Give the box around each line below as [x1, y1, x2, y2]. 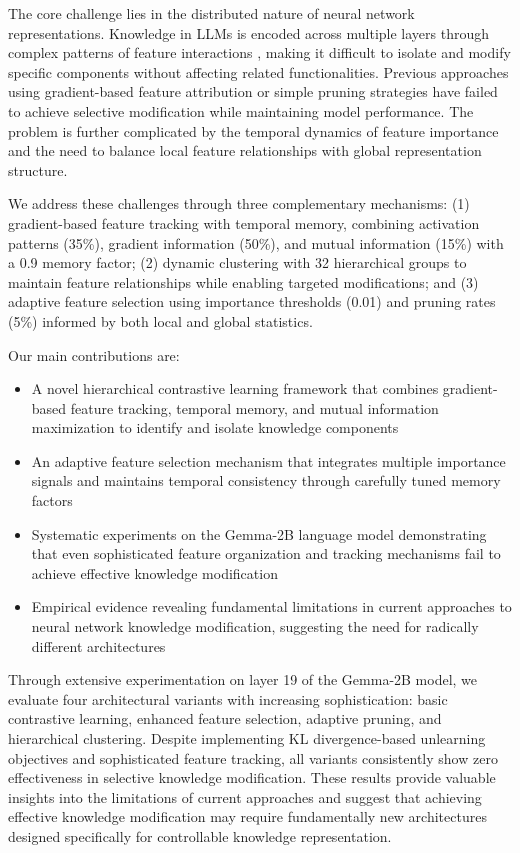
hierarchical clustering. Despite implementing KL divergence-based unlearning [8, 728, 486, 748]
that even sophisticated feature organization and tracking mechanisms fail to [31, 543, 501, 564]
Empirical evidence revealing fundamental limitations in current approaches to [31, 596, 512, 617]
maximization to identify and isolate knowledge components [31, 417, 399, 438]
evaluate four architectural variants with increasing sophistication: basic [8, 688, 448, 709]
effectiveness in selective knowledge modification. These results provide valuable [8, 767, 496, 788]
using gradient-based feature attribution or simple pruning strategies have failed [8, 81, 498, 102]
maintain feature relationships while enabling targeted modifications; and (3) [8, 271, 479, 292]
